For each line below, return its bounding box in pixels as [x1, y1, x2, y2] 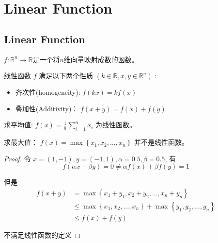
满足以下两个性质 [39, 70, 93, 81]
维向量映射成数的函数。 [63, 54, 139, 64]
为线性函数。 [95, 120, 137, 130]
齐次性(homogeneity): [15, 87, 80, 97]
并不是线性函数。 [134, 137, 188, 147]
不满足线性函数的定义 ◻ [4, 230, 81, 240]
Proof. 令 [4, 153, 31, 163]
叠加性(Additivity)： [15, 103, 78, 113]
